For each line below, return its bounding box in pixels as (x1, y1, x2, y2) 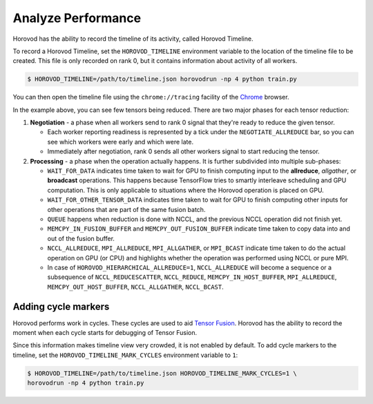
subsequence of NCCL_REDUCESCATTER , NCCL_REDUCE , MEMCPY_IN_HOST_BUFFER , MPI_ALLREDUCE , (47, 273, 337, 281)
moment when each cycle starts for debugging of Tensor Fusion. (12, 329, 198, 337)
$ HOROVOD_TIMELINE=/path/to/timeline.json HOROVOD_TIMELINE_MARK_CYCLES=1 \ (27, 369, 297, 377)
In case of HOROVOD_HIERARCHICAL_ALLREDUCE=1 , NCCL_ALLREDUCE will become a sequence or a (47, 263, 332, 271)
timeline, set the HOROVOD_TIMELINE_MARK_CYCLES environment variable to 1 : (12, 351, 238, 359)
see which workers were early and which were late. (47, 137, 194, 146)
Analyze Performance (12, 10, 142, 26)
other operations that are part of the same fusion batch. (47, 205, 206, 213)
